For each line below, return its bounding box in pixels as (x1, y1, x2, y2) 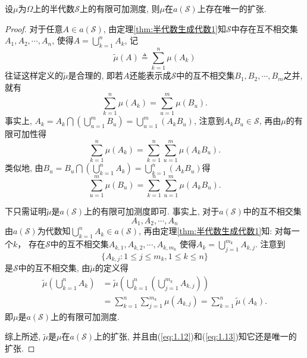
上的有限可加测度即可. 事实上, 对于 (84, 205, 220, 217)
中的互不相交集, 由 (18, 262, 90, 274)
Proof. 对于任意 (5, 22, 63, 35)
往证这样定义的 (5, 69, 63, 82)
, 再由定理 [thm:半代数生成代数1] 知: (139, 225, 272, 237)
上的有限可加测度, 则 (80, 2, 160, 14)
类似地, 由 (5, 161, 43, 174)
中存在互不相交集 (231, 22, 298, 35)
